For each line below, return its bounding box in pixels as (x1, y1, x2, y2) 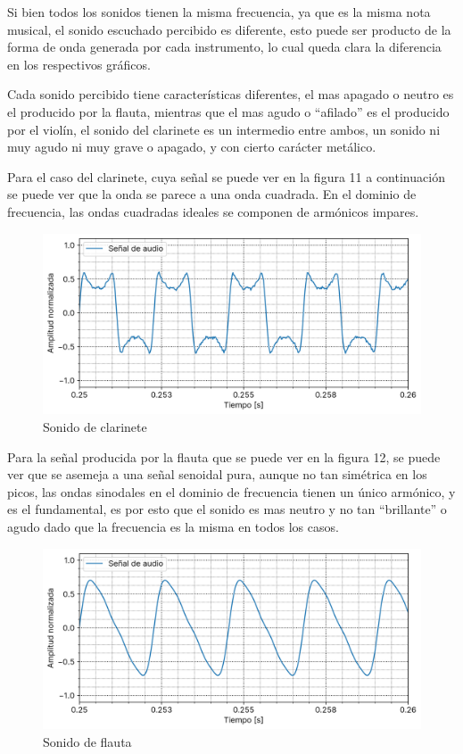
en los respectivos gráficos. (7, 54, 151, 73)
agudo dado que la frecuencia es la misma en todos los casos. (7, 517, 339, 535)
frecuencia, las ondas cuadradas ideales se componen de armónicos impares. (7, 202, 419, 220)
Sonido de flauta (43, 733, 132, 751)
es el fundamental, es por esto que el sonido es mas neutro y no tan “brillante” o (7, 500, 447, 518)
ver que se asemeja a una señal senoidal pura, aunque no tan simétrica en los (7, 465, 427, 484)
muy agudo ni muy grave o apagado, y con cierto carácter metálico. (7, 137, 376, 156)
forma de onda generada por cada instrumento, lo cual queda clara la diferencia (7, 37, 442, 56)
